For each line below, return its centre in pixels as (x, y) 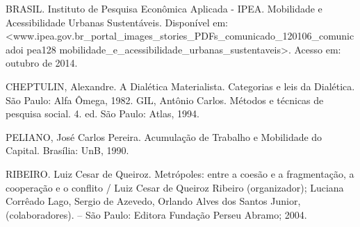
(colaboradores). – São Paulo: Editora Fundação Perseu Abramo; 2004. (156, 214)
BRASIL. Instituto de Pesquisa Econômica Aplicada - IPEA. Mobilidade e (164, 8)
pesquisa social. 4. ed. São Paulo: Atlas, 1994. (103, 113)
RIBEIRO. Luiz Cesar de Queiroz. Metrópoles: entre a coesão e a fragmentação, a (180, 173)
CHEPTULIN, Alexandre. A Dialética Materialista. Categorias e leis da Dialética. (180, 86)
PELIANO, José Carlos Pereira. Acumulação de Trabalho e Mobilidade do (164, 136)
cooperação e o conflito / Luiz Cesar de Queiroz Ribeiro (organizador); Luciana (175, 187)
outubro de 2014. (42, 63)
